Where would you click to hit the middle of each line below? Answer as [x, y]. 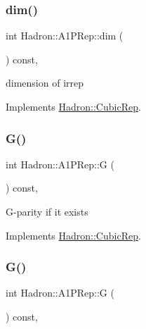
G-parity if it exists [47, 211]
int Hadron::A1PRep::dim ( [65, 36]
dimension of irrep [45, 83]
